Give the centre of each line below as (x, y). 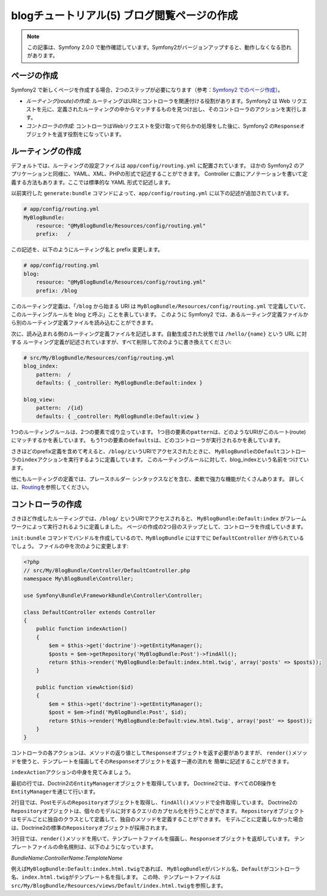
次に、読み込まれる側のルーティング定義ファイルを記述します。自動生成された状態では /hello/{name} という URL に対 (159, 334)
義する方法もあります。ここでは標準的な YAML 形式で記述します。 (92, 182)
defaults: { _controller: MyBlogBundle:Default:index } (119, 383)
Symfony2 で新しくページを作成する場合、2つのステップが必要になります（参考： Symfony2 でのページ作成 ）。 (147, 90)
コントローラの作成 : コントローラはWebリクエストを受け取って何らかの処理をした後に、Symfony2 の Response (163, 126)
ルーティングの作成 (46, 151)
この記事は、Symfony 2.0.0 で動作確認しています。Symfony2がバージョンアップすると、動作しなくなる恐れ (159, 47)
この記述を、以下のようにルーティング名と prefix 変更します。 (87, 250)
